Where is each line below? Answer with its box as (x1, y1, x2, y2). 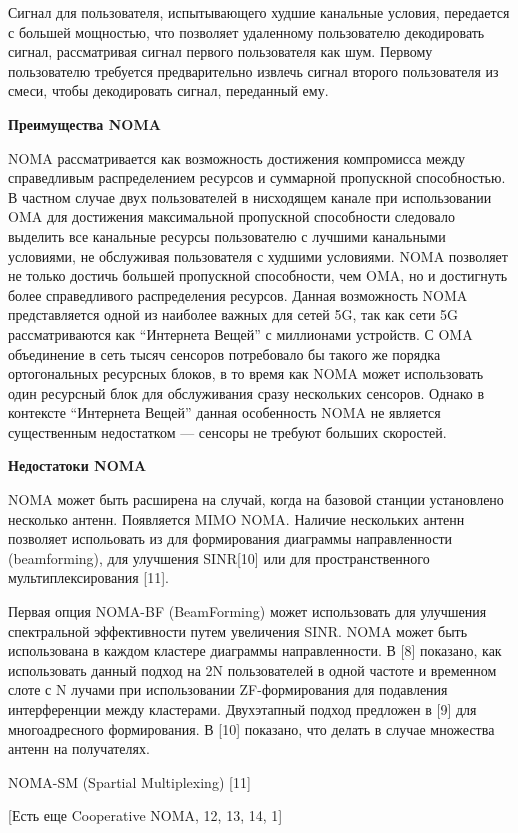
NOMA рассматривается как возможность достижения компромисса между (8, 147, 466, 168)
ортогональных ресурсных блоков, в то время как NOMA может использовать (8, 363, 484, 384)
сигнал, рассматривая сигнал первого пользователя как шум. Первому (8, 41, 433, 62)
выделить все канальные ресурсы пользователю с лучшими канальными (8, 225, 446, 246)
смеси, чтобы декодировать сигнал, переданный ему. (8, 80, 329, 101)
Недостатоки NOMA (8, 455, 147, 476)
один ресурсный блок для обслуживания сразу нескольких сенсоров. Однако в (8, 382, 485, 403)
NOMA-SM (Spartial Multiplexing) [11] (8, 771, 251, 792)
